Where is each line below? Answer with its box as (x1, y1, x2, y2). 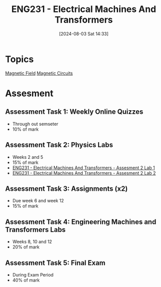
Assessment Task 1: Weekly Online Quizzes (5, 108, 144, 116)
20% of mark (12, 244, 40, 250)
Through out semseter (12, 121, 59, 127)
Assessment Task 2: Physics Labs (5, 141, 113, 149)
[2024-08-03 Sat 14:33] (59, 31, 109, 37)
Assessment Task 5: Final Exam (5, 258, 106, 267)
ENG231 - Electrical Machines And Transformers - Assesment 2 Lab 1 (12, 164, 156, 171)
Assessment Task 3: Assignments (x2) (5, 184, 128, 193)
